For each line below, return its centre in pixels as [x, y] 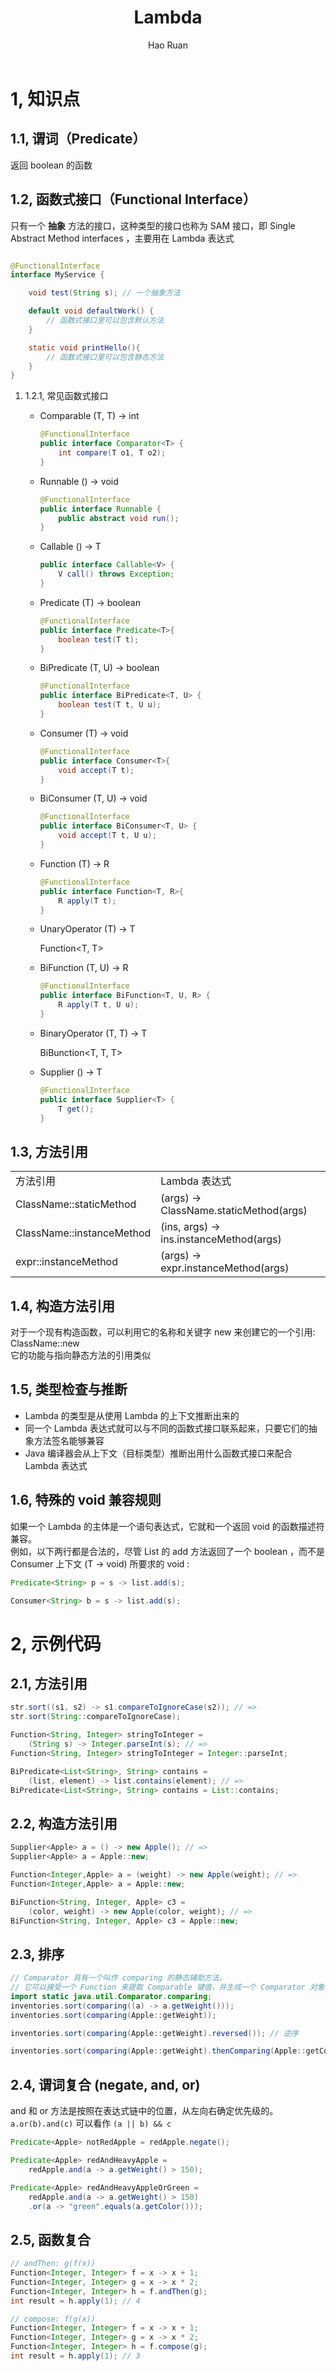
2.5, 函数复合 [51, 2239]
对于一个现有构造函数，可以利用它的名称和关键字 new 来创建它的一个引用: [163, 1332]
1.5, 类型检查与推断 [69, 1389]
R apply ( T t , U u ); [99, 1005]
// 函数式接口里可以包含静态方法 [105, 357]
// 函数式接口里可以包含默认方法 [105, 321]
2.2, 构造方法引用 [64, 1823]
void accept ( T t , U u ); [107, 836]
